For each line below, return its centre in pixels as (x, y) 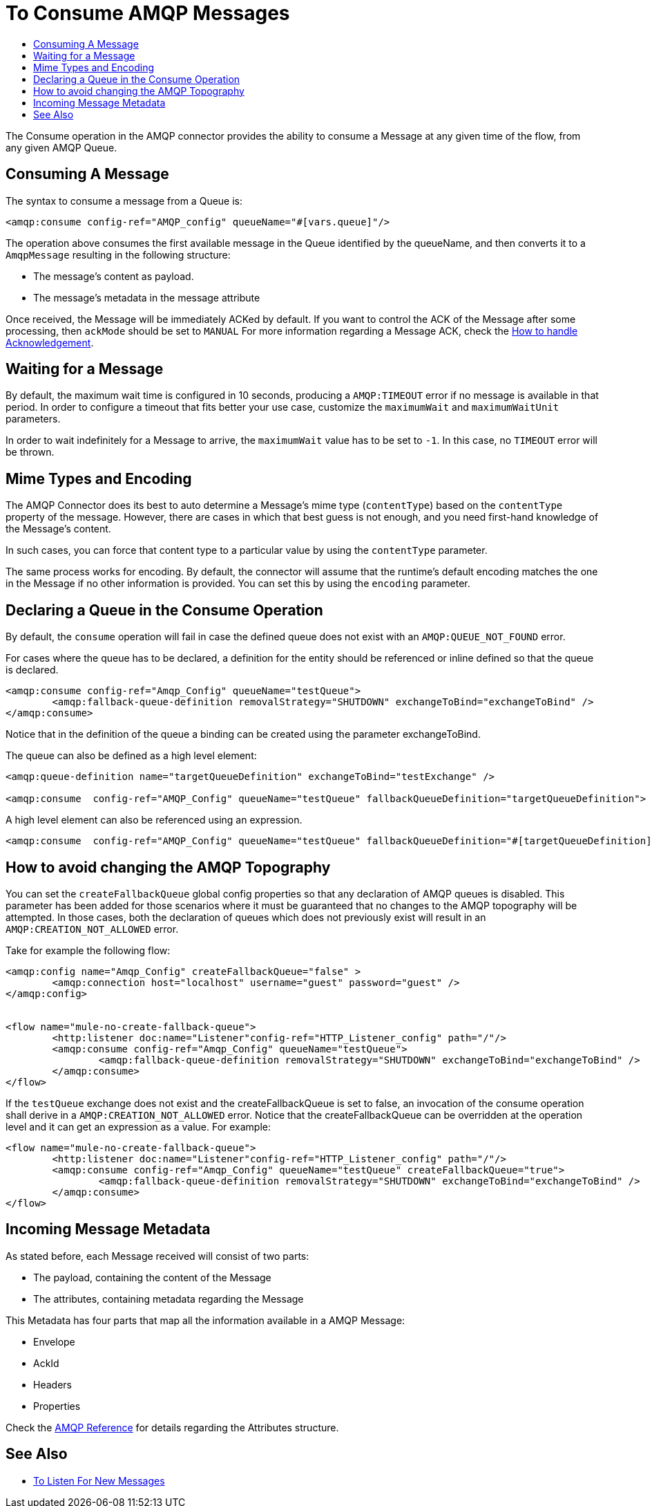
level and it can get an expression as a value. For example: (138, 1126)
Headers (52, 1384)
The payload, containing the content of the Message (152, 1277)
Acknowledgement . (50, 342)
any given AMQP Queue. (61, 147)
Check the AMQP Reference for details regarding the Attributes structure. (172, 1427)
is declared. (32, 670)
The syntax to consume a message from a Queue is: (124, 201)
